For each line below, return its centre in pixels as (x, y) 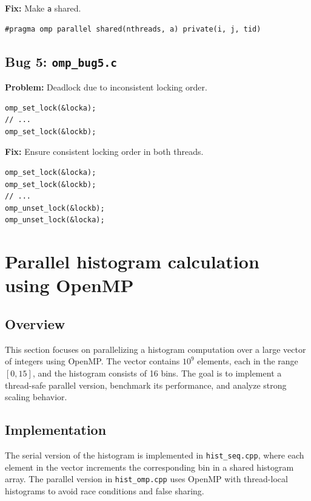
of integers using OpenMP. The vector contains (92, 361)
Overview (35, 323)
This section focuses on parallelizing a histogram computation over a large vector (155, 349)
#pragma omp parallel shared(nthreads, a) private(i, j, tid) (133, 29)
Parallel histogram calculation (132, 261)
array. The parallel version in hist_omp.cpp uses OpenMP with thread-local (146, 479)
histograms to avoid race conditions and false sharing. (105, 490)
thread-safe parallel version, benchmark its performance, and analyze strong (146, 385)
